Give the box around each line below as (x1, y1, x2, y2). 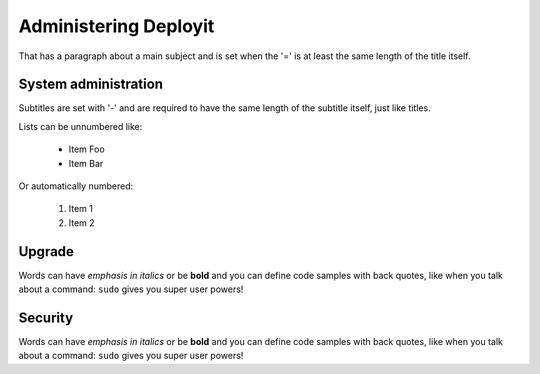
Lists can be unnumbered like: (18, 120, 143, 132)
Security (18, 309, 74, 326)
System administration (18, 76, 164, 93)
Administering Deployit (18, 15, 215, 37)
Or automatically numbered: (18, 180, 134, 192)
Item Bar (68, 157, 104, 169)
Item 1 (68, 203, 94, 215)
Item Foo (68, 143, 105, 155)
